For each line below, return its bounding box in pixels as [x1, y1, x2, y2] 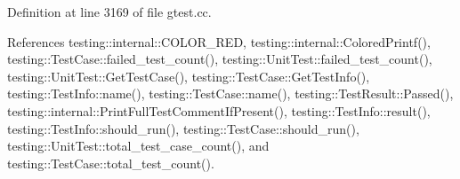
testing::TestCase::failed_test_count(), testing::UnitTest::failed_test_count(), [7, 50, 432, 68]
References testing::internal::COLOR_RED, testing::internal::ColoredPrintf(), [7, 32, 431, 51]
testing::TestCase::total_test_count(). [7, 153, 214, 172]
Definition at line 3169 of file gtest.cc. [7, 3, 212, 20]
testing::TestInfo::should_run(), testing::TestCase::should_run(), [7, 119, 359, 137]
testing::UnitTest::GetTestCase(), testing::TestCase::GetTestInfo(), [7, 66, 370, 85]
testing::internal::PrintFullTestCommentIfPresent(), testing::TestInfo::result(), [7, 101, 431, 120]
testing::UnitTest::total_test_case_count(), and [7, 136, 270, 155]
